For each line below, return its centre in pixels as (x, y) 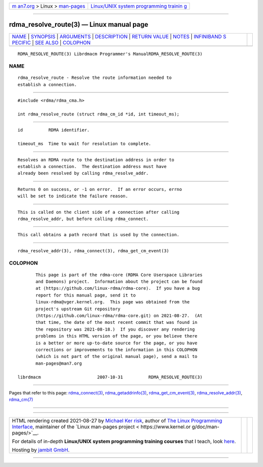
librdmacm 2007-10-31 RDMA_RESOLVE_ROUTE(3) (110, 377)
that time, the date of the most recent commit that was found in (117, 322)
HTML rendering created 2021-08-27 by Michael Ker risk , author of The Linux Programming (117, 420)
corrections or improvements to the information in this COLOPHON (117, 350)
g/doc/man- (206, 427)
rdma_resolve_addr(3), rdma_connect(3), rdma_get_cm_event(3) (94, 251)
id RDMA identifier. (54, 130)
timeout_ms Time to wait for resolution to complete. (85, 144)
